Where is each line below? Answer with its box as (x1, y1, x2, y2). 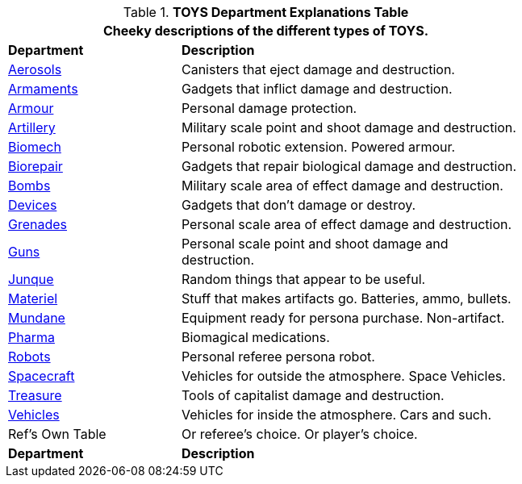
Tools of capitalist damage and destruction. (181, 387, 445, 403)
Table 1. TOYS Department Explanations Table (123, 4, 409, 20)
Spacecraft (8, 368, 75, 384)
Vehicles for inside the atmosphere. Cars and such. (181, 407, 492, 423)
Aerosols (8, 61, 62, 77)
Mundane (8, 310, 65, 326)
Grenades (8, 216, 68, 232)
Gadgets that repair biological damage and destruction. (181, 158, 517, 174)
